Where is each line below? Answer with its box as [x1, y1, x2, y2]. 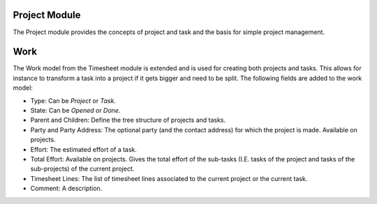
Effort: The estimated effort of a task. [30, 145, 138, 153]
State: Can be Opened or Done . [30, 106, 121, 114]
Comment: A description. [30, 185, 103, 193]
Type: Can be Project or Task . [30, 96, 117, 104]
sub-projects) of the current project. [30, 164, 135, 173]
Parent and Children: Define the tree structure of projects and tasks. [30, 116, 226, 125]
